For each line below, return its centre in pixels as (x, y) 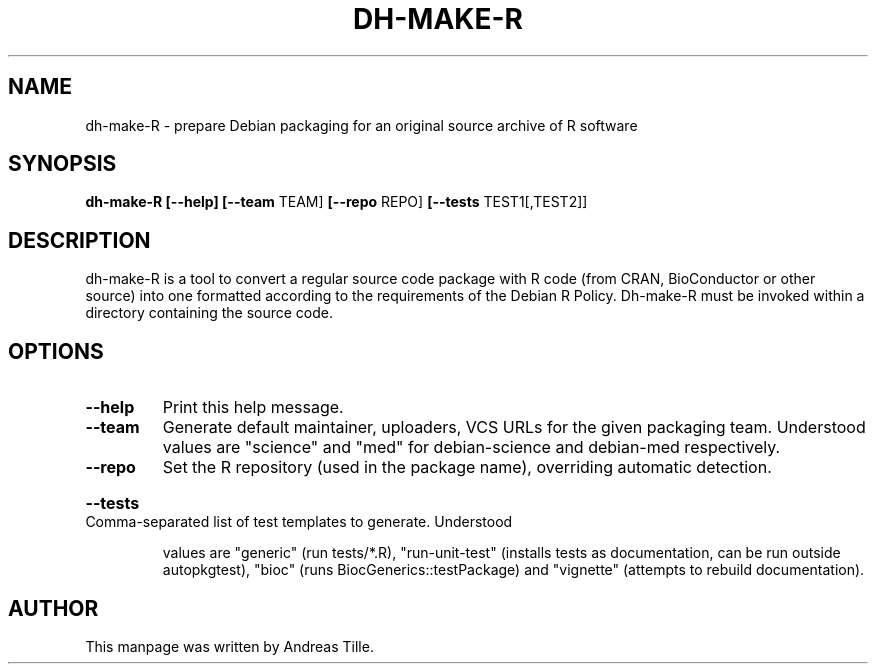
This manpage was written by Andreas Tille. (229, 646)
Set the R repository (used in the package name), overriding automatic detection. (467, 467)
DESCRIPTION (79, 240)
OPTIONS (56, 351)
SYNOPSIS (62, 164)
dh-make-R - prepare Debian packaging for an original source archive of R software (361, 125)
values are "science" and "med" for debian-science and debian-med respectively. (471, 447)
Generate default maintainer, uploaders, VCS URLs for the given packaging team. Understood (514, 427)
